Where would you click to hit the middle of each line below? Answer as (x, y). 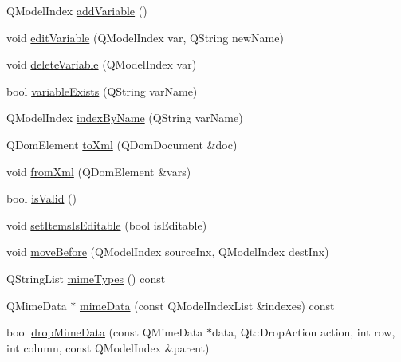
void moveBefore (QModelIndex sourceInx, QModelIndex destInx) (168, 252)
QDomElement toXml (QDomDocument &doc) (122, 144)
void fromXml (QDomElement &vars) (99, 171)
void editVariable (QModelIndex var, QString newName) (145, 37)
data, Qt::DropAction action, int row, (303, 332)
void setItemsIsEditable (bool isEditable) (107, 224)
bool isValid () (42, 198)
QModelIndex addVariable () (77, 10)
